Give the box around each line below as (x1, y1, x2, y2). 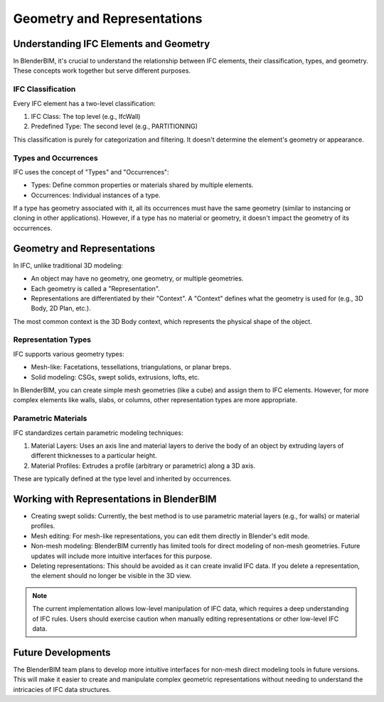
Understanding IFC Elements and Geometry (13, 38, 210, 50)
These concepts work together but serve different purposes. (13, 66, 191, 75)
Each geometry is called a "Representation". (31, 284, 160, 293)
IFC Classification (13, 84, 76, 94)
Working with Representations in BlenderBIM (13, 493, 217, 505)
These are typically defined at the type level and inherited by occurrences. (13, 474, 232, 483)
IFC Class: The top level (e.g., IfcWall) (31, 112, 141, 120)
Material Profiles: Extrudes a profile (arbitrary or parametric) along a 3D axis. (31, 461, 256, 470)
